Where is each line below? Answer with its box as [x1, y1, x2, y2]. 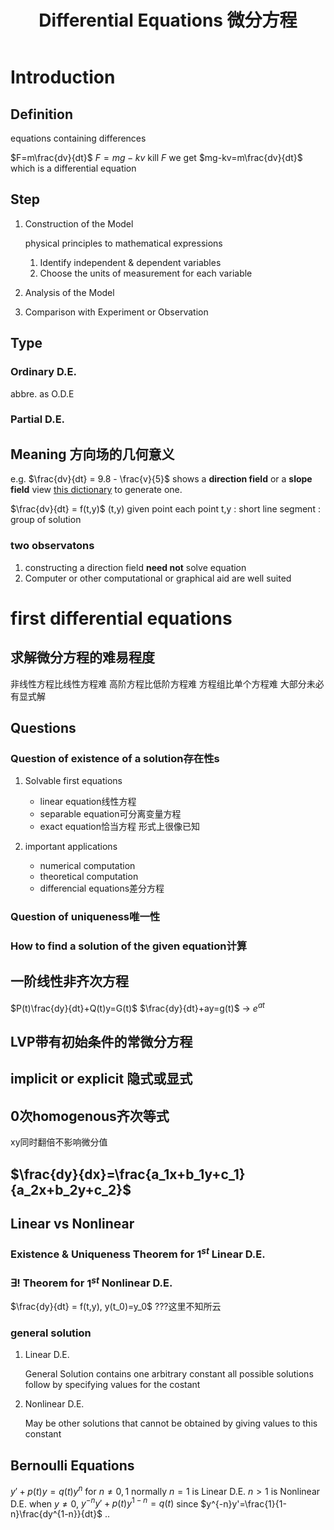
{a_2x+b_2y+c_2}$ [10, 1181, 132, 1198]
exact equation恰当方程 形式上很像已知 [39, 821, 200, 833]
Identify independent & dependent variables [39, 256, 222, 268]
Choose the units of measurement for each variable [39, 267, 253, 279]
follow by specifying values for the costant [24, 1379, 201, 1391]
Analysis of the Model [24, 286, 115, 298]
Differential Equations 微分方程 [38, 9, 298, 32]
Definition [10, 106, 73, 123]
